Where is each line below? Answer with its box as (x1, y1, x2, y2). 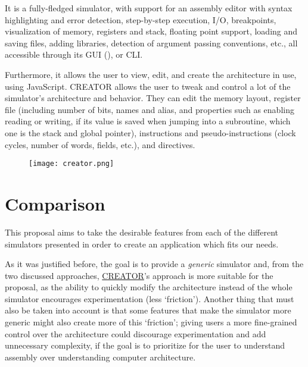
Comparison (5, 191, 105, 215)
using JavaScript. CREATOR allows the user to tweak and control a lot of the (5, 80, 291, 92)
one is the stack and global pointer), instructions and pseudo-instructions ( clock (5, 126, 296, 139)
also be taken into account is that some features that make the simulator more (5, 304, 291, 316)
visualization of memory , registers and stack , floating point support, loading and (5, 25, 298, 37)
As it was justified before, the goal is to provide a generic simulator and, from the (5, 258, 304, 270)
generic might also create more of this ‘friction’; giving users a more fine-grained (5, 316, 297, 328)
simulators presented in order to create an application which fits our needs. (5, 237, 279, 250)
